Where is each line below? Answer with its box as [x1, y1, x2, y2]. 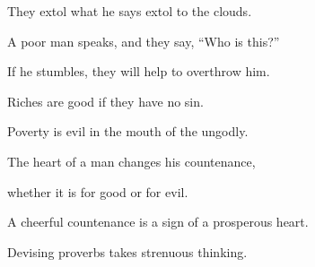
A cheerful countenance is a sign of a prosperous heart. [7, 212, 309, 231]
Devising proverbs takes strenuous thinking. [7, 242, 248, 261]
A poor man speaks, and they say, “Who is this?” [7, 31, 280, 50]
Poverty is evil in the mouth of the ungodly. [7, 122, 249, 141]
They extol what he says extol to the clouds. [7, 2, 252, 20]
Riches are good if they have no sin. [7, 91, 204, 110]
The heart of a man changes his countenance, [7, 151, 256, 170]
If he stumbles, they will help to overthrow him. [7, 62, 270, 81]
